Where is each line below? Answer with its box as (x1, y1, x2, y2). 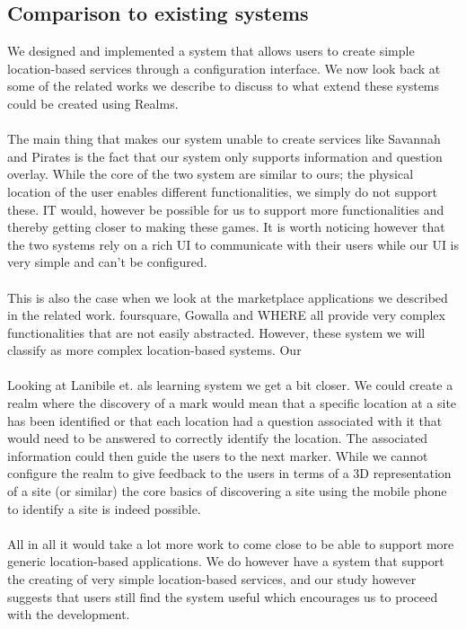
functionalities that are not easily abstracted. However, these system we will (7, 323, 426, 341)
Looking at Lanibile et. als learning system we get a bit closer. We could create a (7, 376, 453, 394)
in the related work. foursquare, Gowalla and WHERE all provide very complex (7, 306, 445, 324)
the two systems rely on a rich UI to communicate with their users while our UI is (7, 235, 460, 253)
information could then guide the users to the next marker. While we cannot (7, 446, 428, 465)
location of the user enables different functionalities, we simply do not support (7, 182, 437, 200)
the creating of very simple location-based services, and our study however (7, 570, 417, 589)
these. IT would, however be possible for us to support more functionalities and (7, 199, 444, 218)
